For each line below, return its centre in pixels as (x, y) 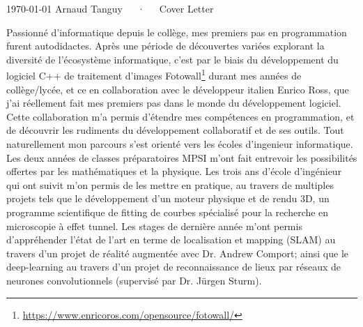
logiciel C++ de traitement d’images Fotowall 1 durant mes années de (154, 75)
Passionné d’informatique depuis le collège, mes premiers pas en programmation (177, 32)
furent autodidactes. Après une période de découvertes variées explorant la (165, 46)
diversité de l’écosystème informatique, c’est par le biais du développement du (172, 59)
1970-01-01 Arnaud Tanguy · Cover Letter (110, 8)
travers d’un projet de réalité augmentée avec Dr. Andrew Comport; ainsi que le (177, 253)
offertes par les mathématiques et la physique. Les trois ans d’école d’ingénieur (174, 171)
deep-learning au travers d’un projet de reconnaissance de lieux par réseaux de (174, 267)
